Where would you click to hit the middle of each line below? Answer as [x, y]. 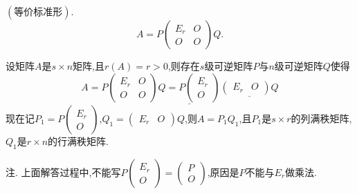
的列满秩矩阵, [321, 118]
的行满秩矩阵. [78, 140]
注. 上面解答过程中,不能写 [63, 172]
